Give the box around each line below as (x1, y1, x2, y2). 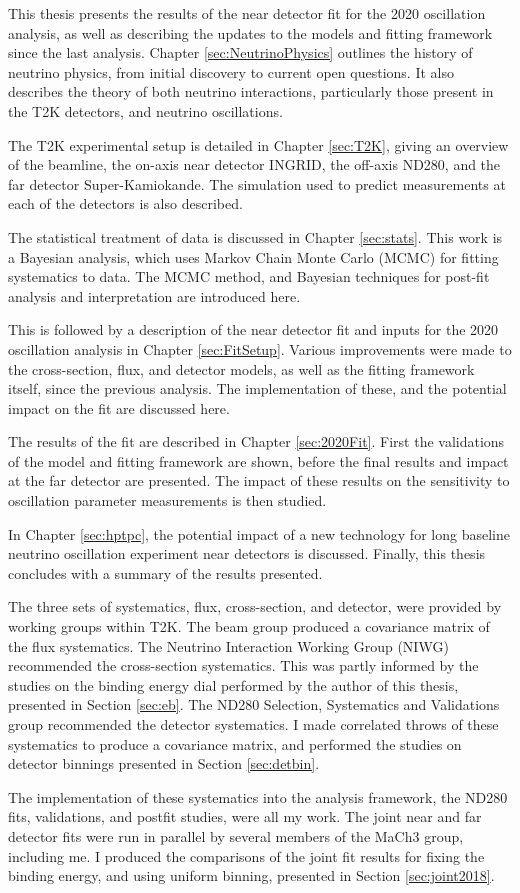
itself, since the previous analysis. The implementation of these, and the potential (8, 378, 507, 399)
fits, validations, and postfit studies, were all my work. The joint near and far (8, 806, 482, 827)
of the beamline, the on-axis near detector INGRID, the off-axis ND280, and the (8, 154, 501, 175)
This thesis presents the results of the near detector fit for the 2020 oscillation (8, 3, 486, 23)
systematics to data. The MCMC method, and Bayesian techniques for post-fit (8, 266, 490, 287)
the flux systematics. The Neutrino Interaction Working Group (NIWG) (8, 635, 449, 656)
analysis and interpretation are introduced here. (8, 285, 301, 306)
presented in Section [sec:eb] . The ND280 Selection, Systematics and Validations (8, 694, 500, 715)
